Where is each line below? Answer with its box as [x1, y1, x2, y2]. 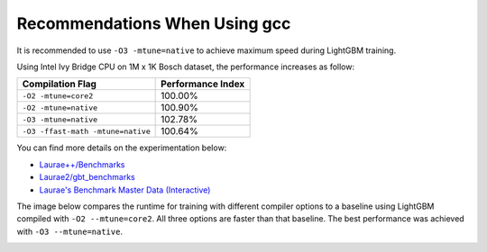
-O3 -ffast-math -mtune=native [22, 126, 151, 136]
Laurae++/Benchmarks [39, 158, 125, 170]
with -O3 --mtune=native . [16, 226, 124, 237]
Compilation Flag [22, 77, 96, 90]
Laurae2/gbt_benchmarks [39, 172, 135, 183]
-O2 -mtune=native [22, 103, 98, 112]
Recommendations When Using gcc [16, 13, 291, 33]
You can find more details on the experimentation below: [16, 142, 227, 153]
